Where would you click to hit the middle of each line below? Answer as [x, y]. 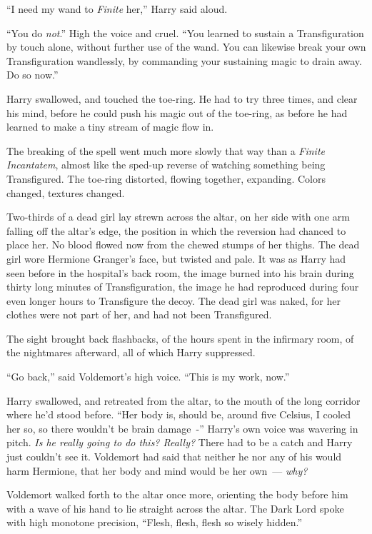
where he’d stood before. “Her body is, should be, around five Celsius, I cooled [179, 414]
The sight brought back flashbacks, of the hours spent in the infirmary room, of [180, 338]
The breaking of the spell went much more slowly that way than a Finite [166, 150]
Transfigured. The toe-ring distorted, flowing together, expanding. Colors [166, 178]
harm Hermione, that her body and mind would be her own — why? [157, 470]
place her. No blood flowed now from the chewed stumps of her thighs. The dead [183, 245]
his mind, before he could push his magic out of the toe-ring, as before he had [177, 112]
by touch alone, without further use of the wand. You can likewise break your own [186, 47]
